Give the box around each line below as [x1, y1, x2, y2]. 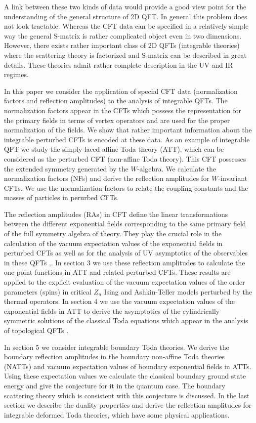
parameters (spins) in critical [4, 286, 91, 296]
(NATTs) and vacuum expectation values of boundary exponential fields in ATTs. [4, 361, 252, 371]
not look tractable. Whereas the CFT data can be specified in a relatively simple [4, 21, 249, 31]
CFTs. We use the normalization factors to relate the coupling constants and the [4, 182, 248, 193]
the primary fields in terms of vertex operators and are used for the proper [4, 115, 230, 125]
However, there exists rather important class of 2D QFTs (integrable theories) [4, 40, 240, 50]
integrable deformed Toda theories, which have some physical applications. [4, 409, 230, 420]
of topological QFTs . [4, 325, 69, 335]
